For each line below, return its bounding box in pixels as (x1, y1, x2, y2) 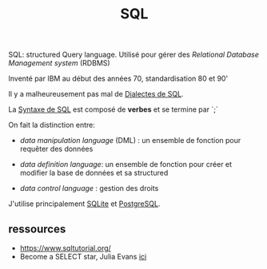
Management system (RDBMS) (8, 58, 110, 68)
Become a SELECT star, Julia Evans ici (19, 252, 147, 261)
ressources (8, 222, 66, 235)
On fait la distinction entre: (8, 121, 96, 130)
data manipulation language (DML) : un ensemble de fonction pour (19, 136, 241, 145)
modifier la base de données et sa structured (19, 168, 169, 178)
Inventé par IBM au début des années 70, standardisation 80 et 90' (8, 73, 229, 84)
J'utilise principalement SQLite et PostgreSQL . (8, 199, 161, 208)
